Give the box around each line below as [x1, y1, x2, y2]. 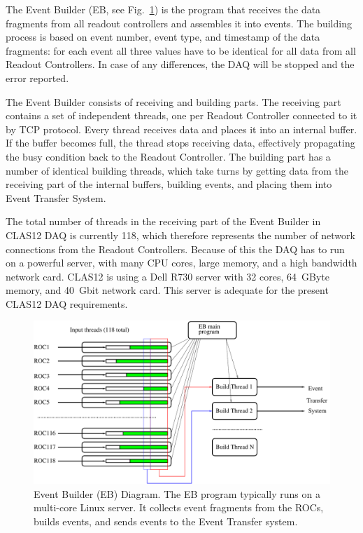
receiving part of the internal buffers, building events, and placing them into [6, 177, 332, 191]
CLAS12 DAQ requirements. [6, 296, 128, 311]
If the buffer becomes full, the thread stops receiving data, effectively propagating [6, 135, 355, 150]
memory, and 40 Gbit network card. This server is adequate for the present [6, 283, 329, 297]
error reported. [6, 70, 69, 85]
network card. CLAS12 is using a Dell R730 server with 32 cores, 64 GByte [6, 269, 329, 283]
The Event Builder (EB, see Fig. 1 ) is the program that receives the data [6, 2, 321, 16]
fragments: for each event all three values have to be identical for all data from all [6, 43, 356, 58]
